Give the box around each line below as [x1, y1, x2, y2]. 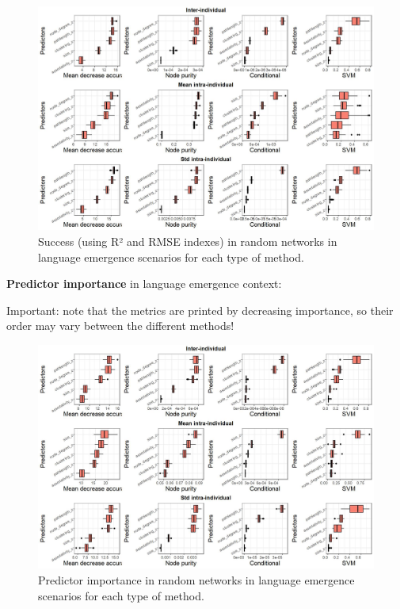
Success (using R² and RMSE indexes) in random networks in [38, 232, 337, 249]
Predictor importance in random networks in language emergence [38, 571, 355, 588]
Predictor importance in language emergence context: [6, 275, 282, 292]
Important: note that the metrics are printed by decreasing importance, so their [6, 301, 394, 318]
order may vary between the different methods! [6, 317, 234, 334]
